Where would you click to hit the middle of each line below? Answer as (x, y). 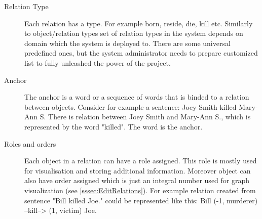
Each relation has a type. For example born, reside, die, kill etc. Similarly (139, 23)
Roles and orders (30, 143)
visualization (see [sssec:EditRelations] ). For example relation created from (140, 190)
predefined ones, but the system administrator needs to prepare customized (141, 53)
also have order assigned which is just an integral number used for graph (137, 180)
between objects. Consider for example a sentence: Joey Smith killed (130, 106)
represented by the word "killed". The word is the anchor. (114, 126)
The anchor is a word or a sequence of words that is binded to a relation (137, 97)
